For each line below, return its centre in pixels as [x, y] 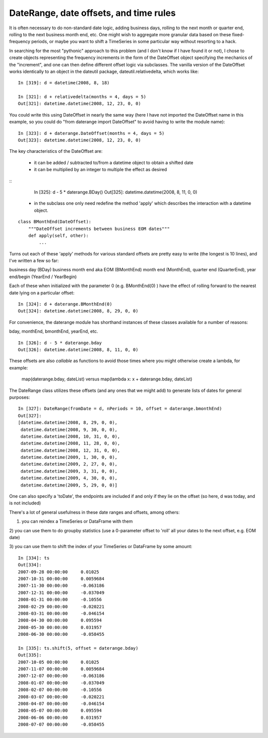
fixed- [238, 34]
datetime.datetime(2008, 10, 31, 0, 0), [70, 436]
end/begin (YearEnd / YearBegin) [43, 277]
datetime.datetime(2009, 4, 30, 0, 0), [69, 478]
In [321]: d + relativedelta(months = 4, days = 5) [82, 97]
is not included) [25, 503]
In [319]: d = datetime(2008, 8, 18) [64, 83]
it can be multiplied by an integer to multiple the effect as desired [100, 170]
